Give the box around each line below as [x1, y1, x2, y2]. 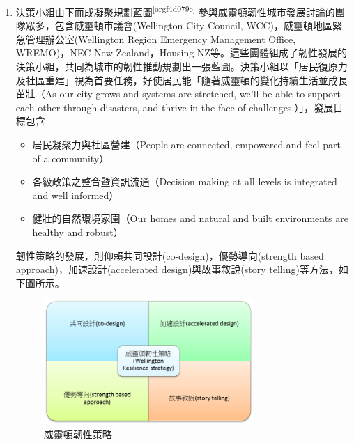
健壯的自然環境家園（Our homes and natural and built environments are [32, 211, 348, 226]
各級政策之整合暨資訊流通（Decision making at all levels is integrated [32, 174, 337, 189]
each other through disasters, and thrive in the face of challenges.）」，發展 [15, 100, 334, 114]
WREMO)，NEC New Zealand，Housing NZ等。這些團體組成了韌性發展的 [15, 45, 347, 60]
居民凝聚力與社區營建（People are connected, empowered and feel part [32, 137, 341, 151]
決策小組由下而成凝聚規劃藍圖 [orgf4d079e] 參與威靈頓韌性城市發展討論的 [15, 3, 335, 19]
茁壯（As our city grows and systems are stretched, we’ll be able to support [15, 86, 341, 101]
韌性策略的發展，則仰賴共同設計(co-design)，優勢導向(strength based [15, 248, 324, 263]
